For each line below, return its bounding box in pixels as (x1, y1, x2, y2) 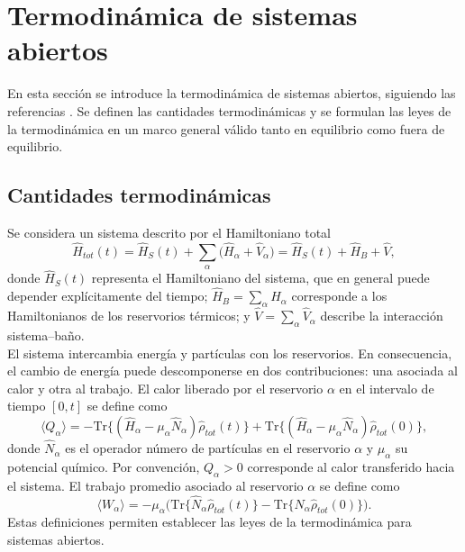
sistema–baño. (7, 325, 85, 344)
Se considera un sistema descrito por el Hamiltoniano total (7, 222, 331, 241)
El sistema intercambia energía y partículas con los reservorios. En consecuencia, (7, 343, 452, 362)
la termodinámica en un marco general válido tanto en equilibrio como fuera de (7, 119, 445, 138)
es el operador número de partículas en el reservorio (65, 439, 351, 457)
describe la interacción (320, 306, 443, 325)
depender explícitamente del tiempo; (7, 286, 208, 305)
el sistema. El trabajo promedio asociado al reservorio (7, 475, 304, 494)
